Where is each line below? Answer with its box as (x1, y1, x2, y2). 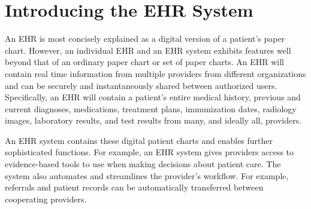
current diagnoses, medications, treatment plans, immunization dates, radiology (5, 102, 297, 115)
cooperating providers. (5, 192, 87, 205)
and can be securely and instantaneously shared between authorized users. (5, 79, 277, 91)
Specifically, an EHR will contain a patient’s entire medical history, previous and (5, 91, 301, 103)
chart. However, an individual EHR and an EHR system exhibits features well (5, 44, 291, 56)
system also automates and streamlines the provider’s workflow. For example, (5, 169, 289, 182)
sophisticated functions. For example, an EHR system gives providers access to (5, 146, 294, 158)
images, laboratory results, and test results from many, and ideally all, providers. (5, 114, 302, 127)
